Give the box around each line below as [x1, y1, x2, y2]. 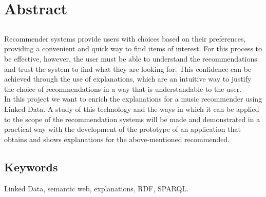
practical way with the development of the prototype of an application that [4, 124, 241, 134]
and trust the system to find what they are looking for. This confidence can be [4, 63, 252, 74]
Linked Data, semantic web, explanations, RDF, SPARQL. [4, 183, 189, 193]
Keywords [4, 159, 58, 174]
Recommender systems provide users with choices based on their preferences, [4, 33, 246, 44]
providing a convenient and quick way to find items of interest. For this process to [4, 43, 262, 54]
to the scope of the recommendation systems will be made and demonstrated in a [4, 113, 260, 124]
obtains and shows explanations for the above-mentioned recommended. [4, 133, 230, 144]
